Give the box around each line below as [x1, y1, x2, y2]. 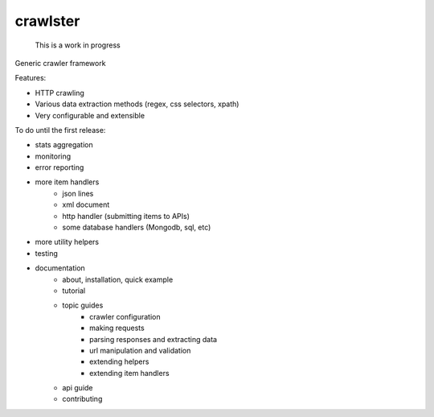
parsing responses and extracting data [89, 334, 217, 344]
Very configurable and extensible [35, 110, 145, 120]
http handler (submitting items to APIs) [62, 211, 190, 221]
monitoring [35, 151, 72, 161]
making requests [89, 323, 145, 333]
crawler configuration [89, 312, 161, 321]
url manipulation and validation [89, 345, 191, 355]
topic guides [62, 300, 104, 310]
